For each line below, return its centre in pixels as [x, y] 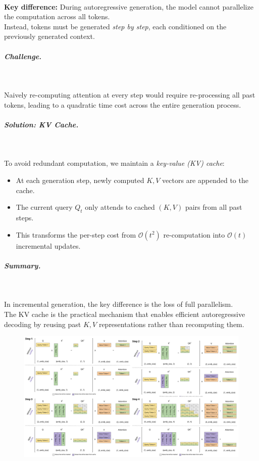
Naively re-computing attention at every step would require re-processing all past [130, 95]
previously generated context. [49, 36]
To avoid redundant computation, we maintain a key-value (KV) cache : [114, 163]
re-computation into [194, 234]
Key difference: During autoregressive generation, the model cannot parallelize [129, 6]
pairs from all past [214, 207]
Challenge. [23, 56]
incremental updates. [48, 245]
